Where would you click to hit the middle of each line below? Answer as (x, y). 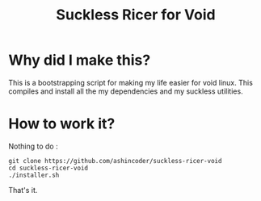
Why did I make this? (80, 60)
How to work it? (62, 124)
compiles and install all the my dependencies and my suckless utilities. (126, 91)
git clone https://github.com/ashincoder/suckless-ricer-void (115, 161)
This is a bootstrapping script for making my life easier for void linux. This (130, 82)
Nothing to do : (33, 146)
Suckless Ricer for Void (136, 15)
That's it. (23, 190)
